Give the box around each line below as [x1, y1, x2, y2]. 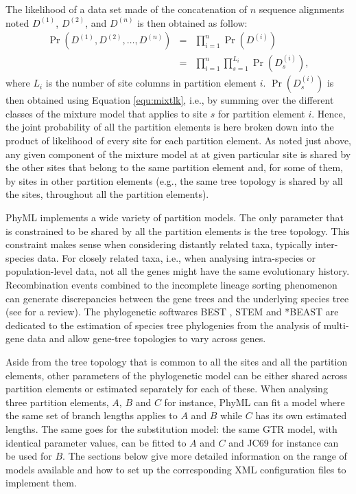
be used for [5, 449, 52, 463]
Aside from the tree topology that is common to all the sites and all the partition [5, 354, 348, 368]
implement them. [5, 475, 77, 490]
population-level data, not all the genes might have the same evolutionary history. [5, 264, 350, 278]
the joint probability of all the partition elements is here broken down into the [5, 120, 334, 134]
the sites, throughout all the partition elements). [5, 187, 209, 201]
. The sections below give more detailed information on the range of [62, 449, 347, 463]
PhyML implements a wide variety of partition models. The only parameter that [5, 210, 344, 224]
